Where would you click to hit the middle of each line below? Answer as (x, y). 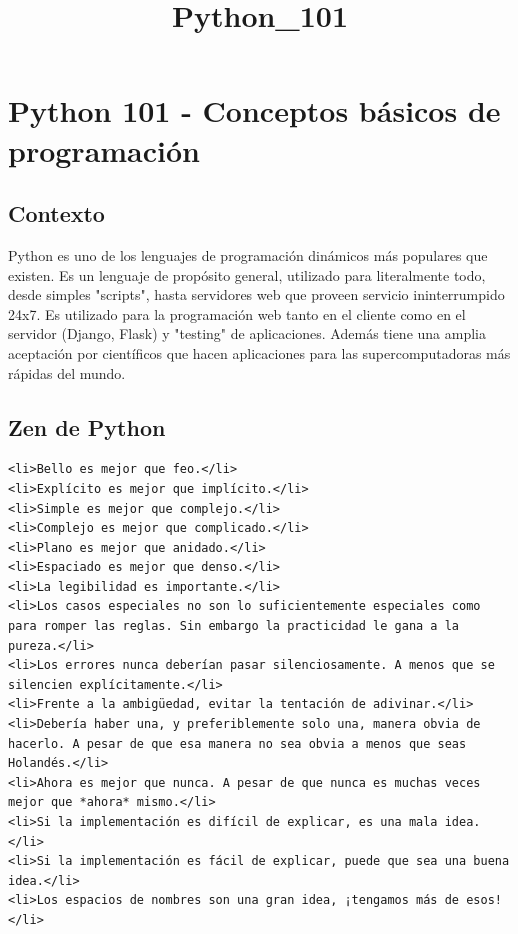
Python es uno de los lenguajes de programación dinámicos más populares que (248, 254)
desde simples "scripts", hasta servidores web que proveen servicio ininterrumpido (256, 294)
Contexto (56, 213)
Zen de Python (87, 426)
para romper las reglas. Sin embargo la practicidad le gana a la (234, 626)
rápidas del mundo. (67, 372)
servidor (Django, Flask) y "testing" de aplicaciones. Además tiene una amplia (247, 333)
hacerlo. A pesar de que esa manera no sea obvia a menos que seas (237, 743)
